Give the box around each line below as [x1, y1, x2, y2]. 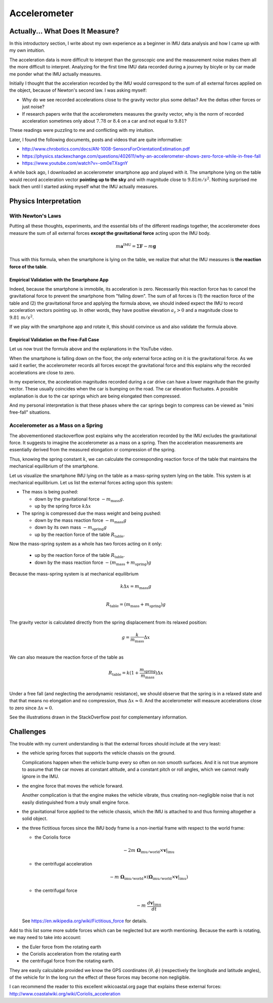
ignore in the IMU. [22, 773, 59, 779]
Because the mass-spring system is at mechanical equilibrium [9, 571, 139, 577]
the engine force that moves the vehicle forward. [22, 782, 124, 789]
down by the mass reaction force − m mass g [34, 517, 127, 524]
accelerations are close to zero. [9, 369, 75, 375]
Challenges [9, 727, 47, 736]
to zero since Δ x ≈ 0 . [9, 705, 54, 711]
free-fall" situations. [9, 409, 51, 415]
